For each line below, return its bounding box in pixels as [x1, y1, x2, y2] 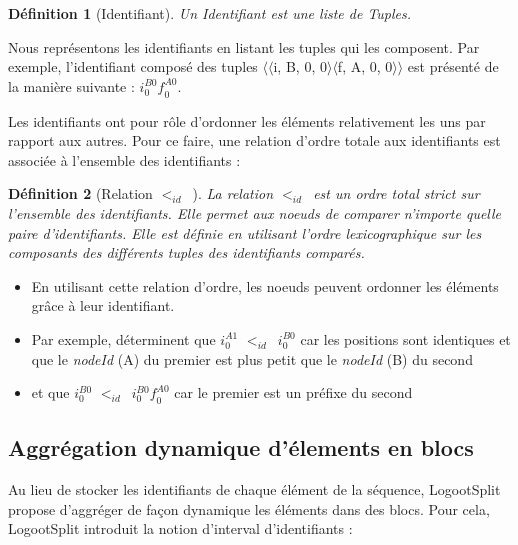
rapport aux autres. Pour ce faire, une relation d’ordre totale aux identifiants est [8, 130, 501, 151]
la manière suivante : [8, 75, 135, 96]
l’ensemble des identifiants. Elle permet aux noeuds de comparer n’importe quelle [8, 202, 502, 223]
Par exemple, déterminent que [31, 328, 216, 349]
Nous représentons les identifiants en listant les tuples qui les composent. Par [8, 36, 480, 57]
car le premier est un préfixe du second [174, 382, 413, 403]
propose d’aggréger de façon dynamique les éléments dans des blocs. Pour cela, [8, 498, 490, 519]
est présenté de [407, 56, 499, 77]
